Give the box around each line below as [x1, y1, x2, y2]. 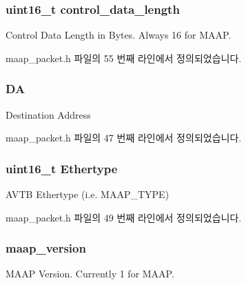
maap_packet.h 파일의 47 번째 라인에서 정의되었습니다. [6, 130, 242, 145]
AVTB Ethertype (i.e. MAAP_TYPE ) [6, 187, 170, 202]
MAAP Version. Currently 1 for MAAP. [6, 266, 174, 281]
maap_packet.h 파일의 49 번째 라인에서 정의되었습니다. [6, 210, 242, 224]
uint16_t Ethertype [6, 159, 118, 177]
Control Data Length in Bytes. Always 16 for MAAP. [6, 28, 232, 42]
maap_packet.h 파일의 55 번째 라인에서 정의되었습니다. [6, 50, 242, 65]
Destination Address [6, 107, 91, 121]
